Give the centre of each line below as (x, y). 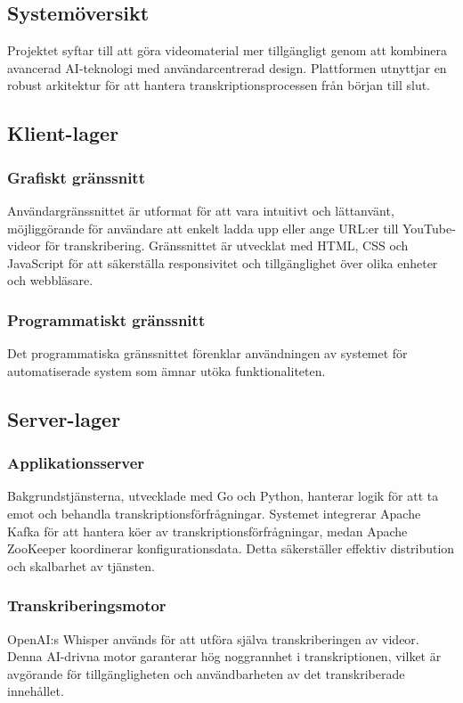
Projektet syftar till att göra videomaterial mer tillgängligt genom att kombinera (227, 50)
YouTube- (429, 228)
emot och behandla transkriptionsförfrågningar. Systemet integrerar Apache (214, 513)
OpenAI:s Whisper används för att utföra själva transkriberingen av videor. (213, 638)
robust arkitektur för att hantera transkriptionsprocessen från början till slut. (219, 85)
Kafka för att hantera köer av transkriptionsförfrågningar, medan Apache (207, 531)
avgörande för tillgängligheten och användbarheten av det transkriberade (206, 673)
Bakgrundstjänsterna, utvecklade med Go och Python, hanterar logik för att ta (223, 496)
